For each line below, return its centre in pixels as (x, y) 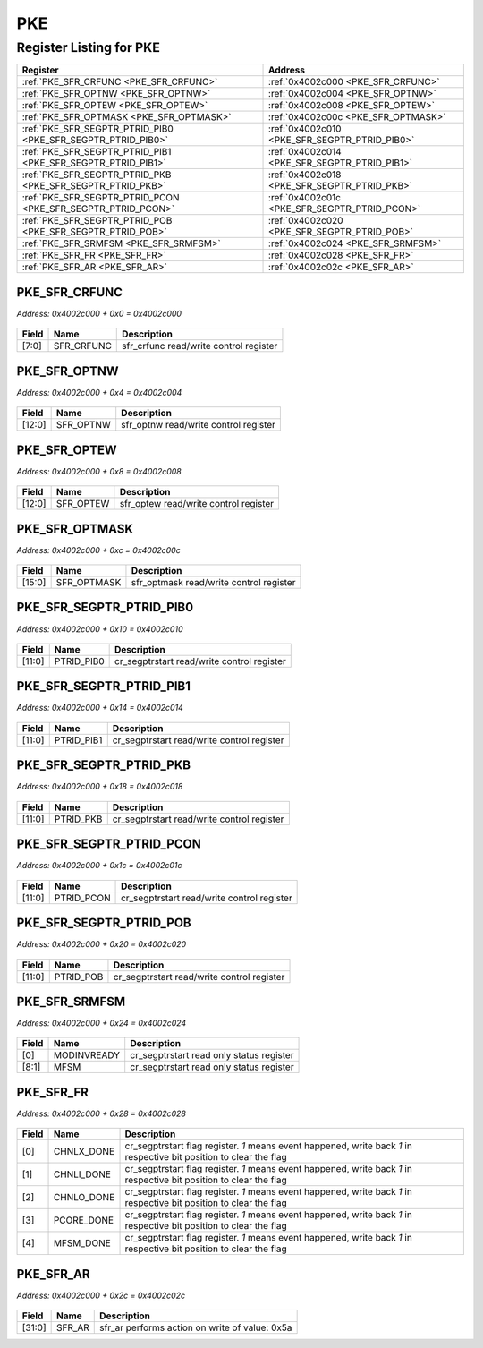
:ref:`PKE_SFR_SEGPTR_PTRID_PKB (97, 175)
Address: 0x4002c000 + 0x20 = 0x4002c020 (102, 944)
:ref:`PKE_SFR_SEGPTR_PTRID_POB (97, 221)
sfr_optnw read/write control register (199, 425)
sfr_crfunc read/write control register (200, 346)
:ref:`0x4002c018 (305, 175)
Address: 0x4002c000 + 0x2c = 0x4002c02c (101, 1295)
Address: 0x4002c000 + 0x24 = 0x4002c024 (102, 1023)
